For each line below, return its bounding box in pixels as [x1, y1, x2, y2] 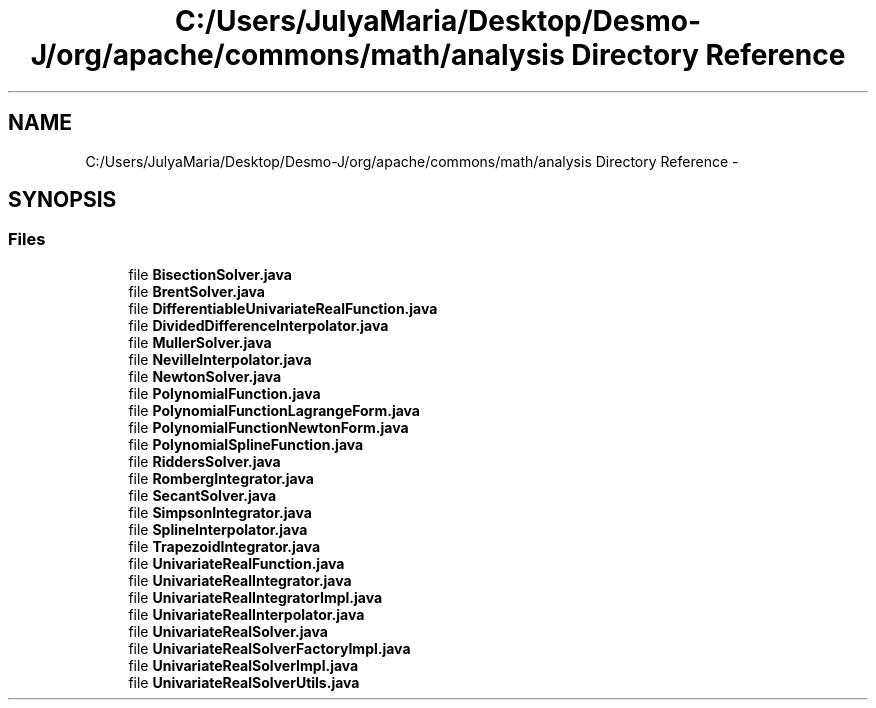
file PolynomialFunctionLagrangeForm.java [128, 401, 420, 419]
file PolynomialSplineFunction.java [128, 435, 364, 453]
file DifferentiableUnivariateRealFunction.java [128, 299, 438, 317]
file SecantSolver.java [128, 486, 277, 504]
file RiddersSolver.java [128, 452, 281, 470]
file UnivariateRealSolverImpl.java [128, 656, 359, 674]
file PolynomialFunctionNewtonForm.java [128, 418, 409, 436]
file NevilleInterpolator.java [128, 350, 312, 368]
